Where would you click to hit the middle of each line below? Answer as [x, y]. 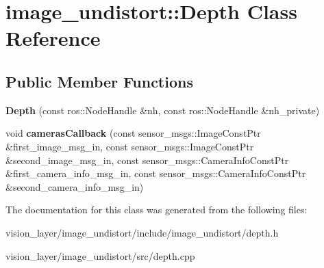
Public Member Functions [99, 81]
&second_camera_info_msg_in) [75, 186]
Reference [53, 38]
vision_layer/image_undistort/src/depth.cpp [100, 255]
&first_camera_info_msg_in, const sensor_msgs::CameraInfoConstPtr [156, 173]
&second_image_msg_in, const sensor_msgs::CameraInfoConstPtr [147, 160]
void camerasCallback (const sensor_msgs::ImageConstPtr [133, 133]
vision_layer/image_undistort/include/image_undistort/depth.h [142, 232]
